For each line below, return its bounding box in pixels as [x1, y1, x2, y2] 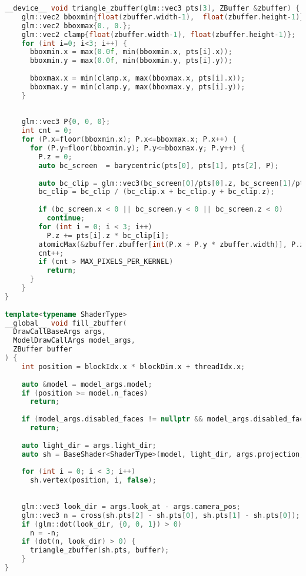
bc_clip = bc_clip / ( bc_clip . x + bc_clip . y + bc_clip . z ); [38, 187, 275, 196]
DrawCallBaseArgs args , [13, 327, 106, 336]
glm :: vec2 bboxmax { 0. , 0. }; [21, 21, 131, 30]
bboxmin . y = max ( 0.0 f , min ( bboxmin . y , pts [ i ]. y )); [29, 56, 232, 65]
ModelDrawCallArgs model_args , [13, 336, 135, 345]
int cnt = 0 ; [21, 126, 72, 135]
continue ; [46, 214, 85, 222]
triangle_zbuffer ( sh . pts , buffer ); [29, 546, 169, 555]
